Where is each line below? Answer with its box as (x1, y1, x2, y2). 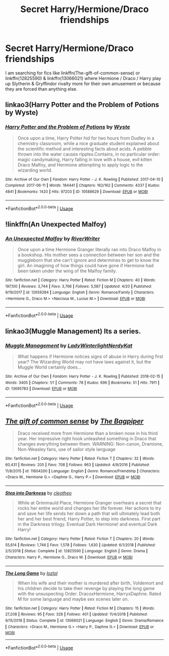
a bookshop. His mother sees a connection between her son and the (17, 252, 160, 258)
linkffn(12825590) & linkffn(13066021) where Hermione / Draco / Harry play (5, 75, 161, 81)
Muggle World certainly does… (17, 364, 81, 370)
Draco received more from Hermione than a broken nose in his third (17, 430, 158, 436)
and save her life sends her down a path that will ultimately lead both (17, 510, 160, 517)
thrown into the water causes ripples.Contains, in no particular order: (17, 151, 160, 157)
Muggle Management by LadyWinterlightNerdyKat (5, 342, 133, 349)
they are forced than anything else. (5, 86, 78, 92)
